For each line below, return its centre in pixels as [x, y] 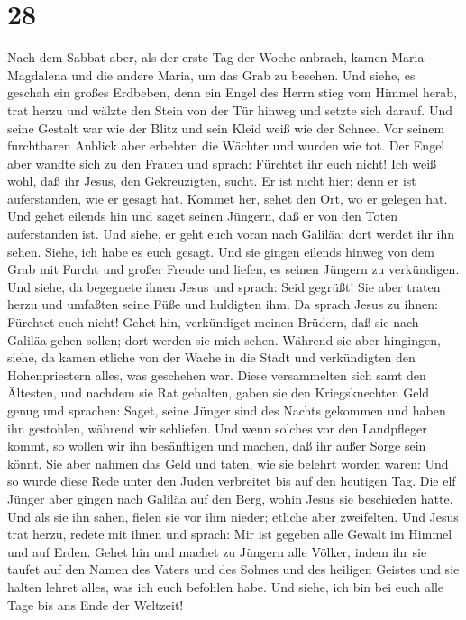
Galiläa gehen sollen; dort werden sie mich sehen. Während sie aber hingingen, [224, 339]
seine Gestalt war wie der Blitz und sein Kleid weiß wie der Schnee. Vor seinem [226, 128]
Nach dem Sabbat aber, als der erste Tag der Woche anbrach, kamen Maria [216, 57]
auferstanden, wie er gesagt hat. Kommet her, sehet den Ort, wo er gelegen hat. [228, 198]
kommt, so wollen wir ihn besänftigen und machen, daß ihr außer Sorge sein [217, 446]
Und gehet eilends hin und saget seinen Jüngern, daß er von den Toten [202, 216]
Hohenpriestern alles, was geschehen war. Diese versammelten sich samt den [217, 374]
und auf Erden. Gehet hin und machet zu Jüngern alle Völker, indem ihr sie [217, 551]
